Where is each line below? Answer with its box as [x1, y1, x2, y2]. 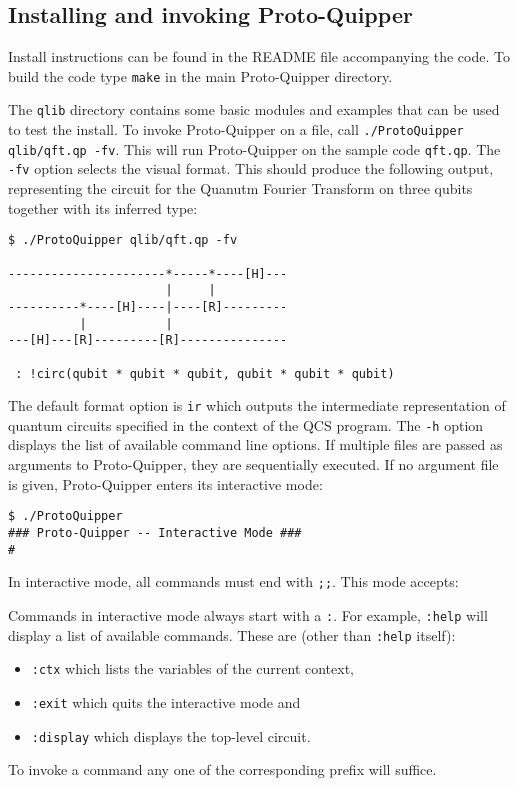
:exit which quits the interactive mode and [31, 691, 301, 712]
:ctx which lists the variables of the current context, [31, 658, 354, 679]
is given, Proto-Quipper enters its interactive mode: [8, 473, 323, 494]
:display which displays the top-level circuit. [31, 725, 311, 746]
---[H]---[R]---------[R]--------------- [8, 333, 288, 348]
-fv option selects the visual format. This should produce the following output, [8, 158, 494, 179]
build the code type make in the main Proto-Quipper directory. [8, 65, 393, 86]
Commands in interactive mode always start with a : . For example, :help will [8, 604, 488, 625]
